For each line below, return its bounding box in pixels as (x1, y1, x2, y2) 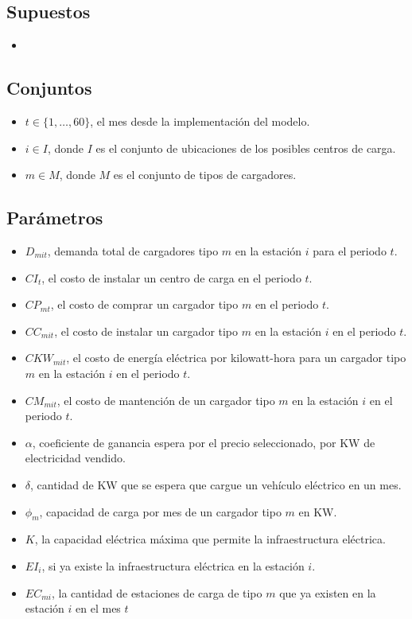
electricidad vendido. (25, 450, 126, 466)
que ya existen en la (279, 584, 376, 601)
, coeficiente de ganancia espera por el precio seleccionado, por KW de (32, 434, 375, 450)
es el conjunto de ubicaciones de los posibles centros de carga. (95, 139, 396, 156)
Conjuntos (6, 76, 92, 100)
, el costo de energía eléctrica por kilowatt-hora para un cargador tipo (66, 349, 406, 366)
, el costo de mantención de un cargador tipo (56, 391, 275, 408)
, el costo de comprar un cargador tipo (50, 296, 239, 313)
